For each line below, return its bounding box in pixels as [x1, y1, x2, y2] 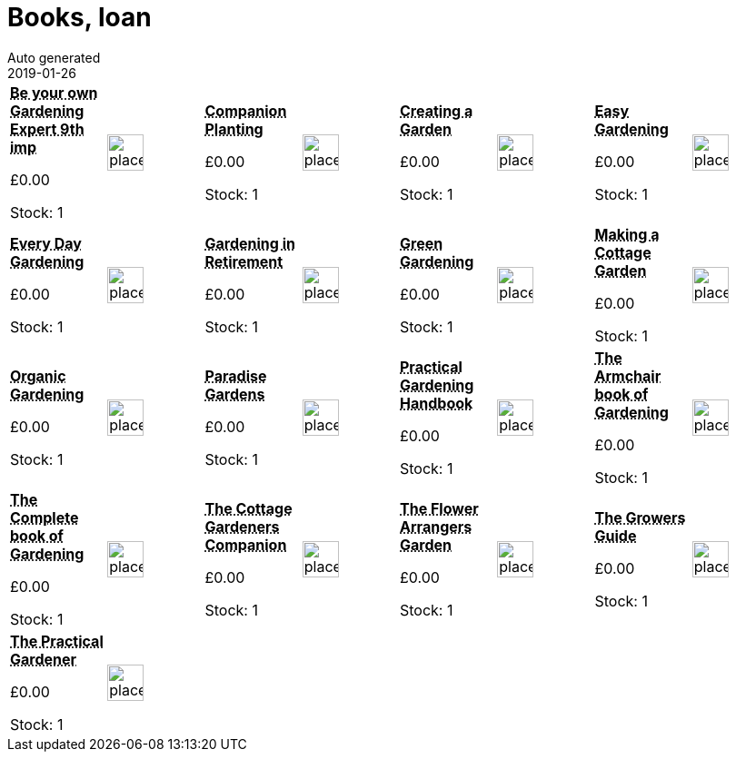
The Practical [10, 631, 104, 650]
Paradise [204, 366, 267, 385]
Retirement [204, 251, 283, 271]
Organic [10, 366, 66, 385]
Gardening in [204, 233, 295, 252]
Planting [204, 119, 264, 138]
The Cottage [204, 498, 293, 517]
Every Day [10, 233, 82, 252]
